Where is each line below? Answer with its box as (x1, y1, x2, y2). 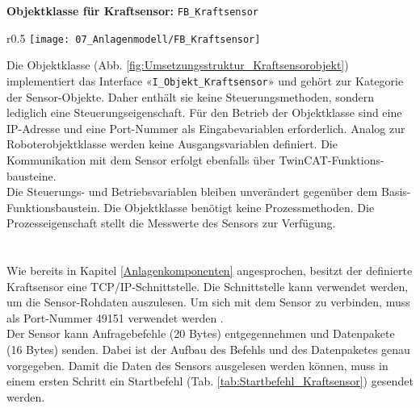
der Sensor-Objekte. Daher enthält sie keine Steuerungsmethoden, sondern (6, 88, 374, 105)
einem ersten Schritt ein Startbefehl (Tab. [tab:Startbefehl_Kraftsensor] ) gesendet (6, 373, 414, 389)
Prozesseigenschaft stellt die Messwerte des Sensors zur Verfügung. (6, 214, 336, 231)
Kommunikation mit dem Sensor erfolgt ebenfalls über (6, 151, 275, 168)
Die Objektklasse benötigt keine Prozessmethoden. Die (103, 198, 375, 215)
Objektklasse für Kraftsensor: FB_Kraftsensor (6, 2, 258, 19)
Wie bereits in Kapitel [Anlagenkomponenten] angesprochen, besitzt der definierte (6, 262, 413, 279)
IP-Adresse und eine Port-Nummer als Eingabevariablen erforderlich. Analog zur (6, 119, 405, 136)
